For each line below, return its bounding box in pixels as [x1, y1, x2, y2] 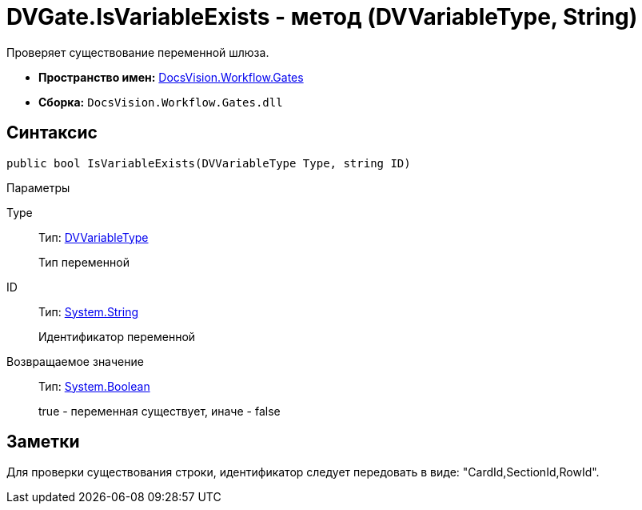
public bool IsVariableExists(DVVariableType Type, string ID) [6, 156, 411, 170]
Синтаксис [6, 122, 98, 143]
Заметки [6, 432, 80, 452]
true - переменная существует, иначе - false [38, 404, 281, 418]
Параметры [6, 180, 70, 195]
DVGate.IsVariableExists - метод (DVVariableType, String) [6, 3, 638, 30]
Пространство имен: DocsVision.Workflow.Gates [38, 70, 304, 84]
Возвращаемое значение [6, 354, 144, 368]
